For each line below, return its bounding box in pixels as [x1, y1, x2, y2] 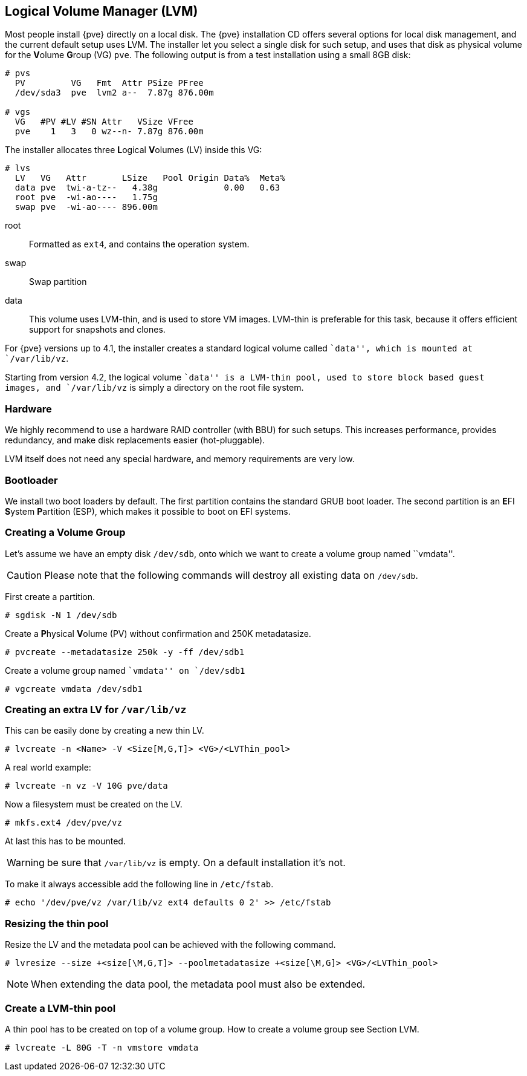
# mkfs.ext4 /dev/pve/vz [5, 818, 122, 828]
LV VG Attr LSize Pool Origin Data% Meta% [15, 173, 285, 183]
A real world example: [5, 762, 91, 773]
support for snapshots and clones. [29, 324, 166, 335]
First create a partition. [5, 591, 95, 602]
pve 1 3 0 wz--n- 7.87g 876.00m [15, 126, 204, 137]
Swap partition [29, 276, 87, 287]
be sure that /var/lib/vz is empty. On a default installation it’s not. [47, 856, 346, 869]
